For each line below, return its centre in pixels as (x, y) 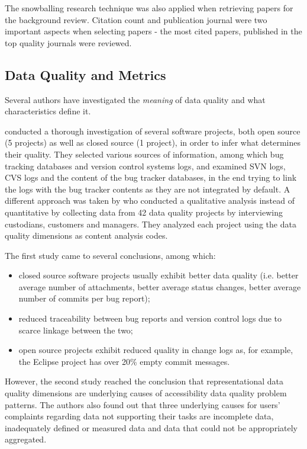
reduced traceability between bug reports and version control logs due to (150, 318)
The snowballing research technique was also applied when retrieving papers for (149, 8)
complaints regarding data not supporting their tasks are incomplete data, (139, 416)
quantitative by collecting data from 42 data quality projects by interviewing (144, 212)
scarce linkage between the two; (76, 330)
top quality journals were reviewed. (68, 42)
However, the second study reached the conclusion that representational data (144, 381)
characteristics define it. (48, 111)
